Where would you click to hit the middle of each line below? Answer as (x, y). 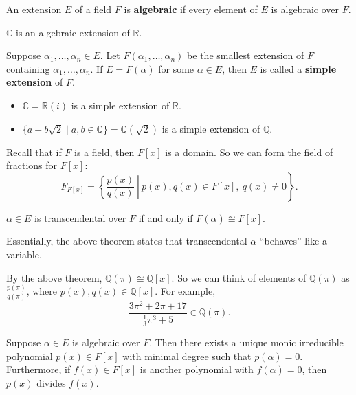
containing (28, 68)
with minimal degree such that (187, 355)
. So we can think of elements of (239, 277)
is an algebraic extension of (73, 32)
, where (42, 291)
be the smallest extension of (246, 55)
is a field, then (104, 151)
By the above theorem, (54, 277)
